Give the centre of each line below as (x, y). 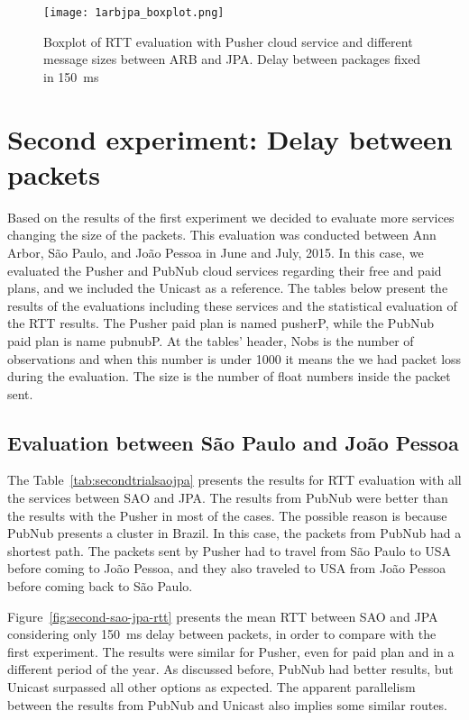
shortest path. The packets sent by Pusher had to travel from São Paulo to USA (230, 550)
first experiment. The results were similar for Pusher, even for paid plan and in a (231, 651)
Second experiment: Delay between (230, 138)
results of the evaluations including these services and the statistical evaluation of (232, 305)
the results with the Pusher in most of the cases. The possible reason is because (227, 515)
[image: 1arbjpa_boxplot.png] (134, 13)
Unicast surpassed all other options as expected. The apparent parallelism (212, 687)
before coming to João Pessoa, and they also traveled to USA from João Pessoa (227, 568)
